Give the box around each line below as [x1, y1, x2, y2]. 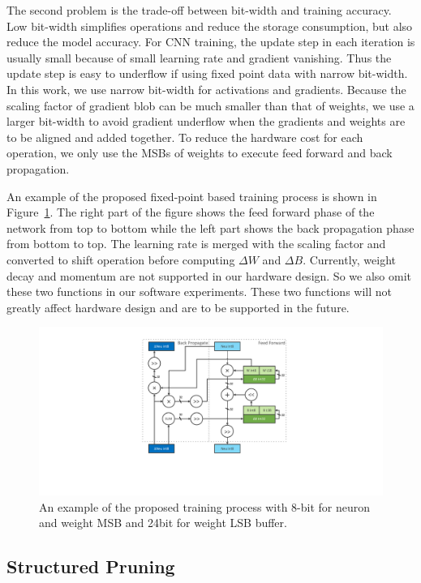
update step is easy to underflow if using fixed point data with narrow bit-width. [6, 65, 408, 82]
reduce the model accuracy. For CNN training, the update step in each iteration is [6, 33, 415, 50]
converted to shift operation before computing [6, 251, 235, 268]
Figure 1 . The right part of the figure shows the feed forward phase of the [6, 204, 375, 221]
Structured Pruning [6, 554, 175, 579]
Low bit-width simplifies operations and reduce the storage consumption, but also [6, 17, 413, 34]
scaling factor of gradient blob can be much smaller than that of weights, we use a [6, 96, 415, 114]
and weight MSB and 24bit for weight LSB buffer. [39, 514, 287, 531]
